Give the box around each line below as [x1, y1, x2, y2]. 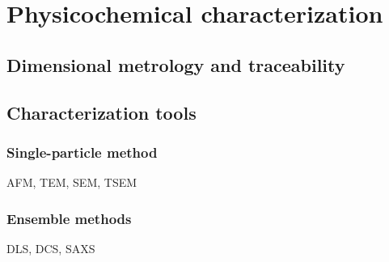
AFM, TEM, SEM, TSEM [6, 174, 137, 191]
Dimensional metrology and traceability [6, 52, 345, 77]
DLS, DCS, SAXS [6, 239, 95, 256]
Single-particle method [6, 142, 158, 162]
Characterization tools [6, 99, 197, 125]
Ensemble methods [6, 208, 132, 228]
